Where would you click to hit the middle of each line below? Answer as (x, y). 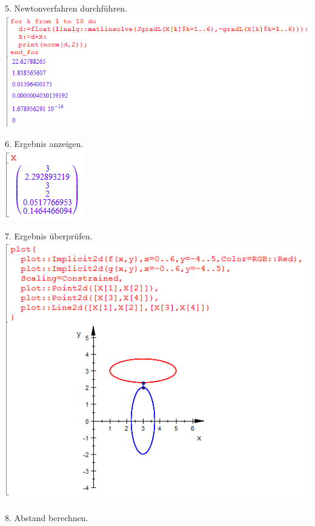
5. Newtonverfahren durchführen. (66, 8)
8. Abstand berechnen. (47, 518)
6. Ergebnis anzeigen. (44, 144)
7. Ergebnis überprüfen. (49, 236)
